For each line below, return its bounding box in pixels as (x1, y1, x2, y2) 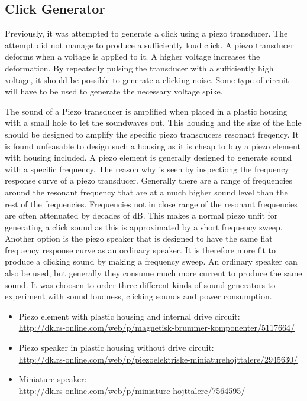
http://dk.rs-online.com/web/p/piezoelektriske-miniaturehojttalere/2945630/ (18, 353, 298, 365)
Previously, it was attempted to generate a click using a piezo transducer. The (5, 27, 288, 40)
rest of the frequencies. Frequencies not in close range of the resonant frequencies (5, 197, 298, 210)
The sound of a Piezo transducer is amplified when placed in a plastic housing (5, 105, 287, 117)
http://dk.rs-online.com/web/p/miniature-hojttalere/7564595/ (18, 384, 245, 396)
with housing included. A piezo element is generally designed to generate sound (5, 151, 292, 164)
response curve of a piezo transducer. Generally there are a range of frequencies (5, 174, 293, 187)
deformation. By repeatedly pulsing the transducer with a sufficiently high (5, 61, 274, 74)
